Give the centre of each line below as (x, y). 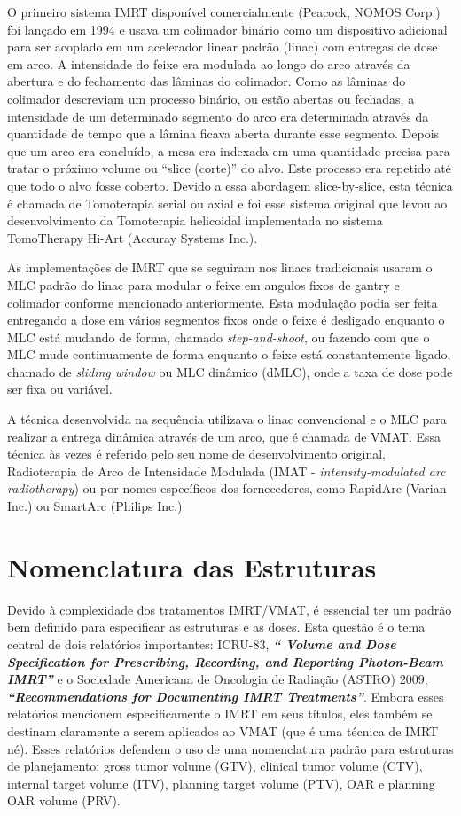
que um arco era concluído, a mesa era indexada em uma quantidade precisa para (229, 150)
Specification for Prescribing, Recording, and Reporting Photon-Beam (225, 661)
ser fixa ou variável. (60, 389)
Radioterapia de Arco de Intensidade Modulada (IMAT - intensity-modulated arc (227, 471)
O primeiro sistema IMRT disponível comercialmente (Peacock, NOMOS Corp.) (224, 12)
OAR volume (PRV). (64, 800)
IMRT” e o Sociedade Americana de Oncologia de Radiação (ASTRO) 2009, (218, 679)
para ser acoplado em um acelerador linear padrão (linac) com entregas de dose (223, 47)
